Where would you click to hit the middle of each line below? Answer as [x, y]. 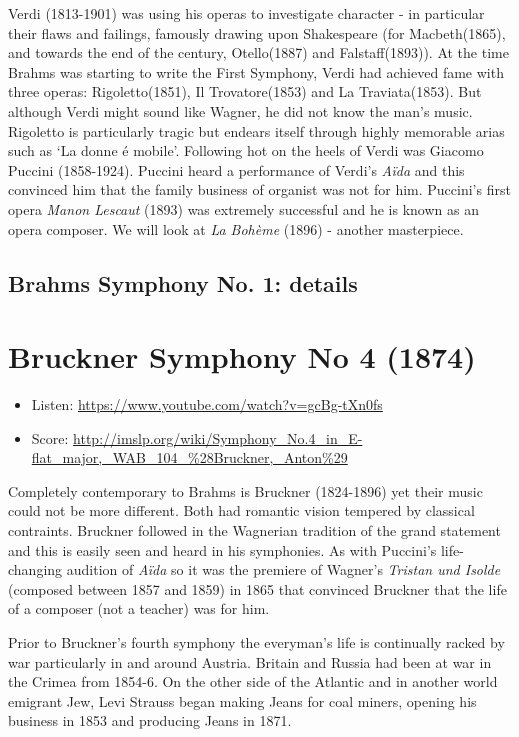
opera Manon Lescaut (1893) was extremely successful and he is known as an [243, 208]
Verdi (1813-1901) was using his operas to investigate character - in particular [246, 13]
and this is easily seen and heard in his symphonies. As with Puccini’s [222, 549]
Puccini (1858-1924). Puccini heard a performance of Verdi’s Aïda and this [236, 169]
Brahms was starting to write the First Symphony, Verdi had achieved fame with [256, 71]
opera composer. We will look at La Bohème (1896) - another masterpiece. [236, 228]
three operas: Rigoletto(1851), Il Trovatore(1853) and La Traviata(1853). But [245, 91]
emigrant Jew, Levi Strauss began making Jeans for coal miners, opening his [242, 700]
